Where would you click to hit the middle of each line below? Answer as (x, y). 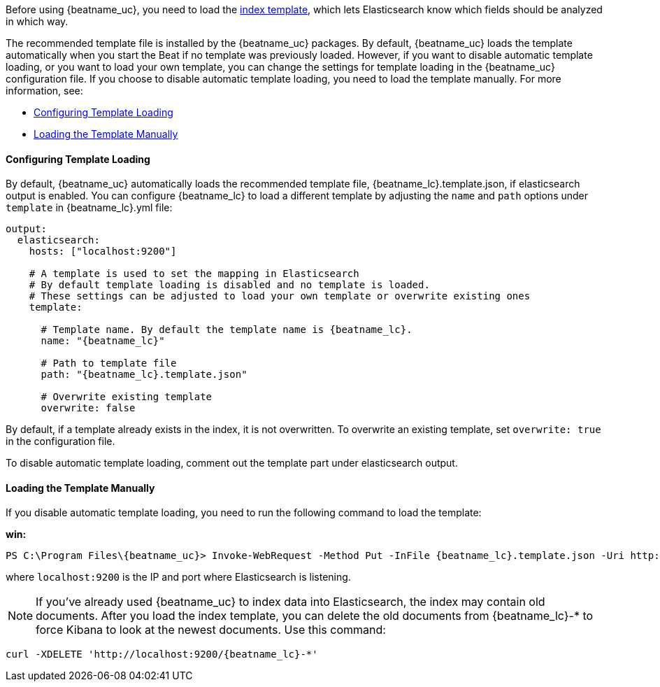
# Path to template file (109, 363)
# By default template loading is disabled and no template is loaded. (229, 285)
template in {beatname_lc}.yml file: (89, 208)
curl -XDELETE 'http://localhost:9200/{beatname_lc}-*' (162, 654)
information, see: (44, 91)
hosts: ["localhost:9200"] (103, 252)
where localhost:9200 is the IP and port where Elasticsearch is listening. (178, 577)
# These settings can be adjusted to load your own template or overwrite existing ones (280, 296)
